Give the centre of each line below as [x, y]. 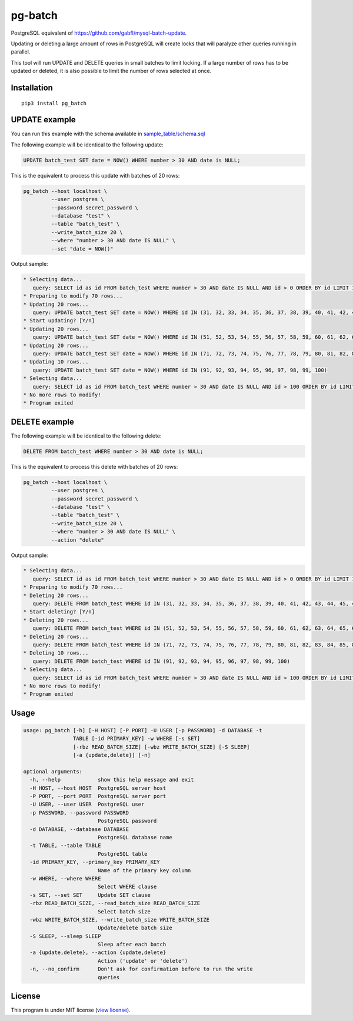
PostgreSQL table [122, 854]
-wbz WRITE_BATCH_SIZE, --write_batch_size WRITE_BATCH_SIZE [120, 920]
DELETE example [43, 421]
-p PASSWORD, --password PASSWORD [79, 813]
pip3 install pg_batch [54, 103]
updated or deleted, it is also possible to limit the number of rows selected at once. [111, 71]
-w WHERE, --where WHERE [65, 878]
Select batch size [124, 911]
